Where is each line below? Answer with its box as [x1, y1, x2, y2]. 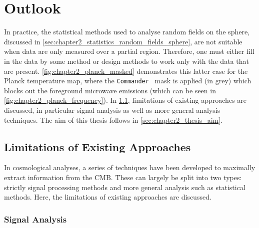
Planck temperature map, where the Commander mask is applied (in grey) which [4, 75, 251, 86]
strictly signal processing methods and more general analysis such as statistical [4, 182, 245, 192]
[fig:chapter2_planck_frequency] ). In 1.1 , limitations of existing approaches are [4, 95, 247, 105]
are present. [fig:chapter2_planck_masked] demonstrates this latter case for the [4, 65, 248, 76]
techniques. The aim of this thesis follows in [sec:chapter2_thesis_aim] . [4, 114, 222, 125]
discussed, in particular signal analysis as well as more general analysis [4, 104, 220, 115]
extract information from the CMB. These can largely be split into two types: [4, 172, 242, 182]
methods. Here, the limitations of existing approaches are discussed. [4, 192, 211, 202]
